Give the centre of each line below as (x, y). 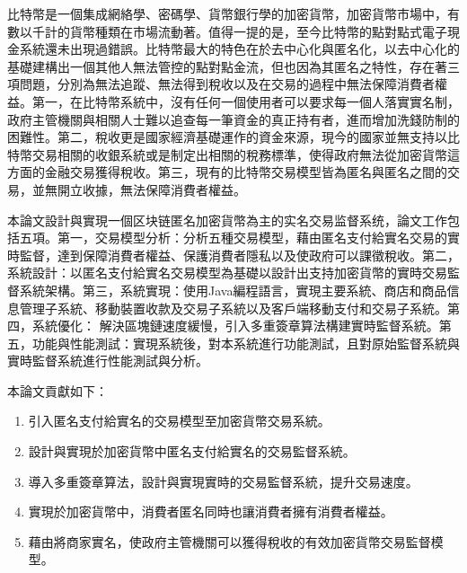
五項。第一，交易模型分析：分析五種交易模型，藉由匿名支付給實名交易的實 (239, 238)
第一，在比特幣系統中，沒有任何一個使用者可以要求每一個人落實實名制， (246, 101)
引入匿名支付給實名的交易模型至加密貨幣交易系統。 (179, 421)
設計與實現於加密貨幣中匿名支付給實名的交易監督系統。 (192, 451)
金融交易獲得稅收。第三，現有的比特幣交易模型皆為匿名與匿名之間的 (246, 172)
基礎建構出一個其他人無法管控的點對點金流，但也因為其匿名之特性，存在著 (227, 66)
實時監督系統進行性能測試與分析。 (108, 361)
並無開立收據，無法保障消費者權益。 (139, 189)
